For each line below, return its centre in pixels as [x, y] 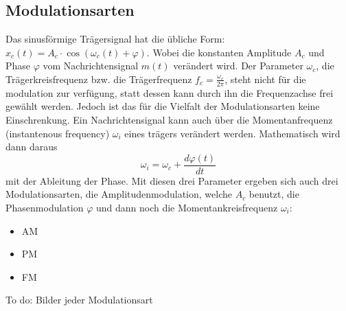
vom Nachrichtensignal [91, 66]
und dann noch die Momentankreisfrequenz [187, 208]
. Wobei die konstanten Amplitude [219, 52]
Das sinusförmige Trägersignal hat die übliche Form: [115, 39]
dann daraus [32, 147]
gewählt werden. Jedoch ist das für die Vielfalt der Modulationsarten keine [163, 106]
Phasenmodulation [45, 208]
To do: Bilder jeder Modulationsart [79, 300]
